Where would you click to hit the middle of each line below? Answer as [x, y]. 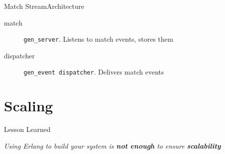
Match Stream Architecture [44, 6]
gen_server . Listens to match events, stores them [98, 39]
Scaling [28, 106]
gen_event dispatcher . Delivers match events [94, 72]
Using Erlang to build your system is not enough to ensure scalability [112, 145]
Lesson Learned [27, 129]
